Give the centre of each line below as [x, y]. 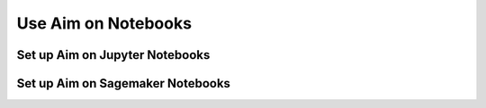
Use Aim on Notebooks [104, 23]
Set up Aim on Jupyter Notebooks [113, 55]
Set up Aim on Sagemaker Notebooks [124, 83]
